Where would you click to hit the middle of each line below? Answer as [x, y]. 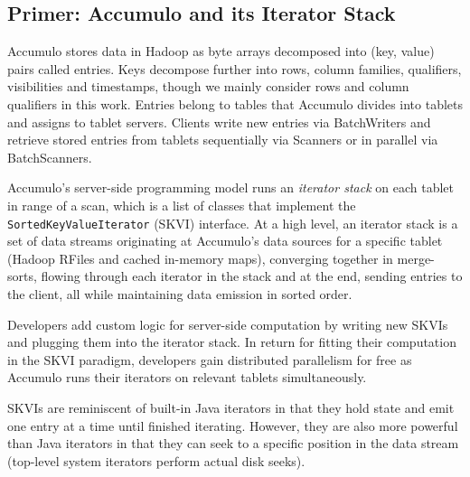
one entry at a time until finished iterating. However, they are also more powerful [233, 425]
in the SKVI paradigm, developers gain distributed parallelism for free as [210, 359]
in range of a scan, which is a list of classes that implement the [182, 205]
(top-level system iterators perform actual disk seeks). [156, 460]
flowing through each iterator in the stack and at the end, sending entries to [252, 276]
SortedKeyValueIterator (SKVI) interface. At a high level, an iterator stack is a [233, 223]
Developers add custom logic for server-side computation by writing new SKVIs [228, 324]
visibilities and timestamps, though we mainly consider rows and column [208, 86]
